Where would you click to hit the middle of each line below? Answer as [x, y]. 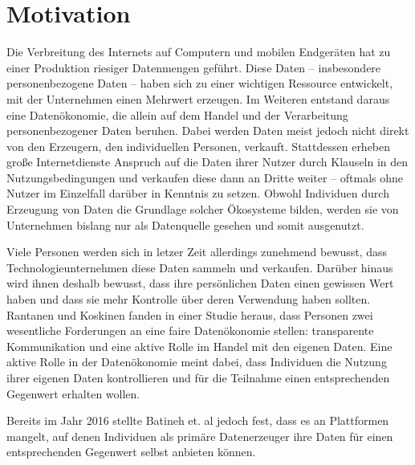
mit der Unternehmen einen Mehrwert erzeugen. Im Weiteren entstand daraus [198, 98]
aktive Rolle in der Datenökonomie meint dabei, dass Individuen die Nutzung [197, 362]
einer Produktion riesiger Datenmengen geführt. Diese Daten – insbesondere [194, 67]
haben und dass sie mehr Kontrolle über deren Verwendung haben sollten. [189, 299]
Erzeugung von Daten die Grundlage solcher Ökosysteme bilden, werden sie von [203, 209]
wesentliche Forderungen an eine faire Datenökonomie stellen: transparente [190, 330]
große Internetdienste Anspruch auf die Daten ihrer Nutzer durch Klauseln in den [207, 162]
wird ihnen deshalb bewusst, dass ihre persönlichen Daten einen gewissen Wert [200, 283]
